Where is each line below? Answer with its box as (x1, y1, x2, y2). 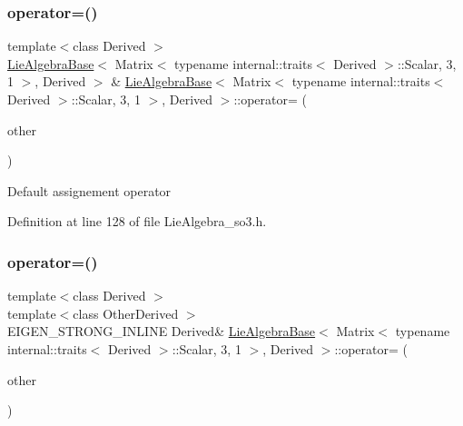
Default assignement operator (7, 181, 172, 200)
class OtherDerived (73, 303, 179, 322)
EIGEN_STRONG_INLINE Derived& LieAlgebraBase (7, 322, 316, 341)
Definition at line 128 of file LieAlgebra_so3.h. (7, 212, 267, 231)
